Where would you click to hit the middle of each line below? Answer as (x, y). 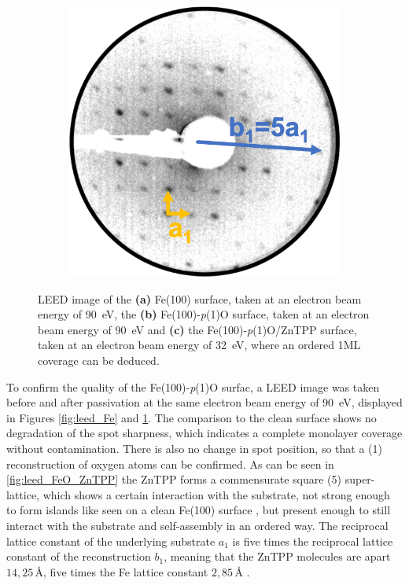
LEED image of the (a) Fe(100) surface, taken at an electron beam (200, 298)
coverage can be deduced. (99, 360)
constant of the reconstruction (79, 556)
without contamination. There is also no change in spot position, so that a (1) (194, 448)
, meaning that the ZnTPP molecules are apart (277, 556)
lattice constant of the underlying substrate (111, 541)
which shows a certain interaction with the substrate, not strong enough (216, 494)
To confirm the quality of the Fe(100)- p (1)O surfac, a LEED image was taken (193, 386)
